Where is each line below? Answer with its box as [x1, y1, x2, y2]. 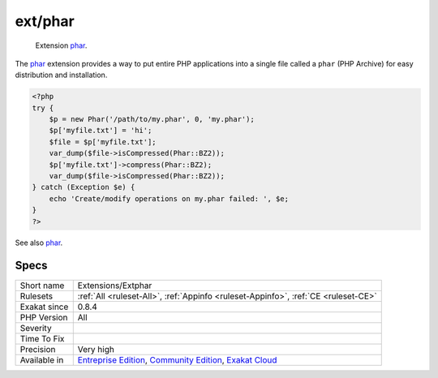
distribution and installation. [15, 70, 108, 80]
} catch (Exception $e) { [32, 183, 135, 192]
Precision [19, 343, 56, 354]
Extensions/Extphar [77, 280, 152, 291]
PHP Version [19, 311, 68, 323]
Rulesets [19, 290, 53, 302]
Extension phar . [35, 41, 88, 50]
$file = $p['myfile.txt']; [49, 137, 157, 146]
